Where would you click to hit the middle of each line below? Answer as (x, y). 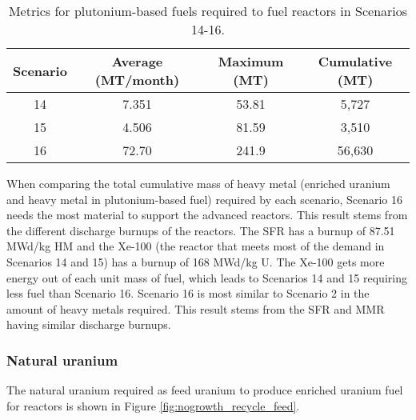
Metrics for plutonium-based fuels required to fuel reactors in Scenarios (208, 11)
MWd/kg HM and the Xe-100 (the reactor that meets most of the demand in (196, 246)
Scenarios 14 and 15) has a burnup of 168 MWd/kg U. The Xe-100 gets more (196, 261)
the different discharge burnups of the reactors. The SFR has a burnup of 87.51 (201, 230)
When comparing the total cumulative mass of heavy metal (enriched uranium (198, 183)
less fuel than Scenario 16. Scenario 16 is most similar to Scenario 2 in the (188, 293)
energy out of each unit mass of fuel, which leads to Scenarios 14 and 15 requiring (207, 277)
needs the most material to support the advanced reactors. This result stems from (207, 215)
